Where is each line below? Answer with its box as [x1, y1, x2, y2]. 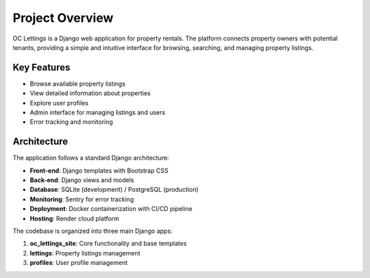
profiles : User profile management [29, 259, 128, 267]
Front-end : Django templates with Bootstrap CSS [29, 166, 169, 175]
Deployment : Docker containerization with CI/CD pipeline [29, 205, 193, 213]
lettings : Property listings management [29, 249, 140, 257]
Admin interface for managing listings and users [29, 108, 166, 116]
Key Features [12, 62, 71, 73]
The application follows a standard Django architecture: [12, 154, 169, 162]
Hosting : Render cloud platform [29, 214, 120, 223]
